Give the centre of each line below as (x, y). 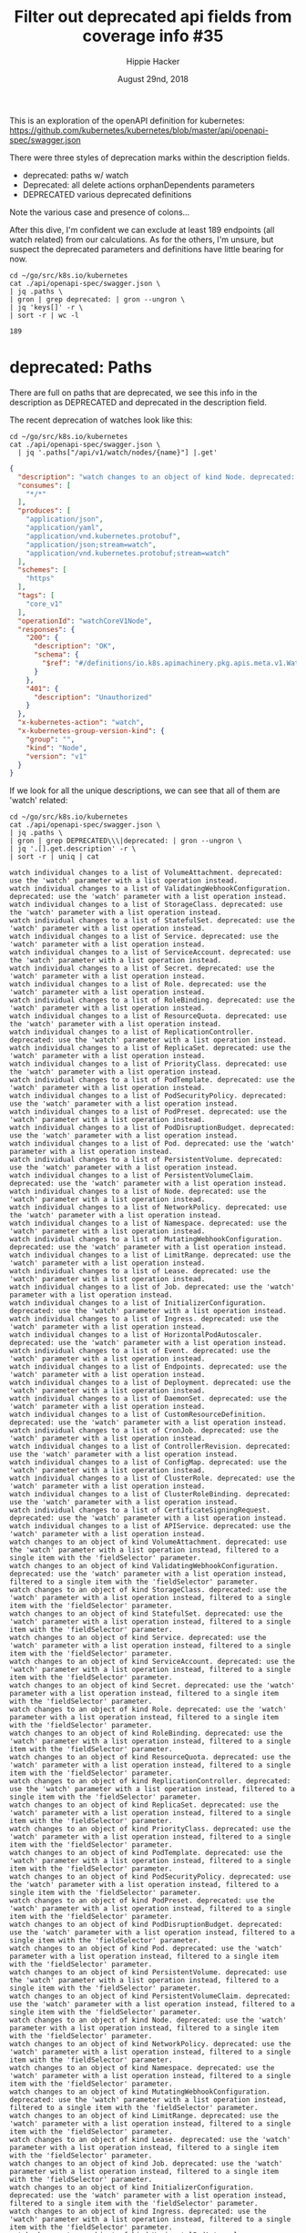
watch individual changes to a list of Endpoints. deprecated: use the (148, 1367)
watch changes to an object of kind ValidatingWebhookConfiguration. (144, 1566)
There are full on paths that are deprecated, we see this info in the (133, 393)
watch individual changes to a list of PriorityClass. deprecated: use (148, 1064)
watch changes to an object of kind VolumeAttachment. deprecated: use (148, 1542)
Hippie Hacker (153, 61)
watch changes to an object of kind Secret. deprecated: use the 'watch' (153, 1686)
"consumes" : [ (44, 485)
